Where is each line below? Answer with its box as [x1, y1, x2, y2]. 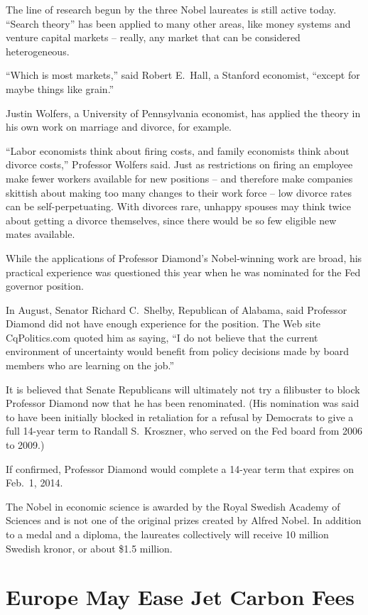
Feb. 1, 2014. [6, 475, 63, 490]
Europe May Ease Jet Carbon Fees [6, 582, 355, 611]
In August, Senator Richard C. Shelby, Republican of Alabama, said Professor [6, 302, 347, 317]
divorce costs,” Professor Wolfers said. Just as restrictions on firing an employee [6, 157, 353, 172]
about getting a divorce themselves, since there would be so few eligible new [6, 212, 337, 227]
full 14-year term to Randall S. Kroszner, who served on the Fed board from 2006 [6, 423, 363, 438]
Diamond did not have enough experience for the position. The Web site [6, 316, 321, 331]
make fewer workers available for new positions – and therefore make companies [6, 170, 353, 185]
